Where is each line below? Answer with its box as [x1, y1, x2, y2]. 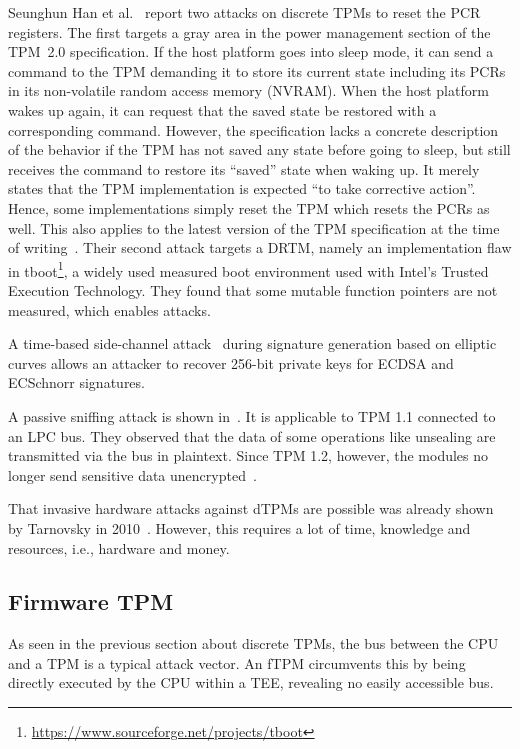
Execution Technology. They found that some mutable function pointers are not [8, 279, 498, 300]
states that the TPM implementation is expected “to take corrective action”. [8, 178, 476, 199]
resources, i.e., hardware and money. [8, 537, 230, 558]
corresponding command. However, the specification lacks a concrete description [8, 119, 499, 140]
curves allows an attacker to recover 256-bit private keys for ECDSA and [8, 352, 454, 373]
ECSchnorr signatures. [8, 372, 145, 393]
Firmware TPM [8, 586, 174, 617]
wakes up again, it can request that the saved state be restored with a [8, 99, 437, 120]
